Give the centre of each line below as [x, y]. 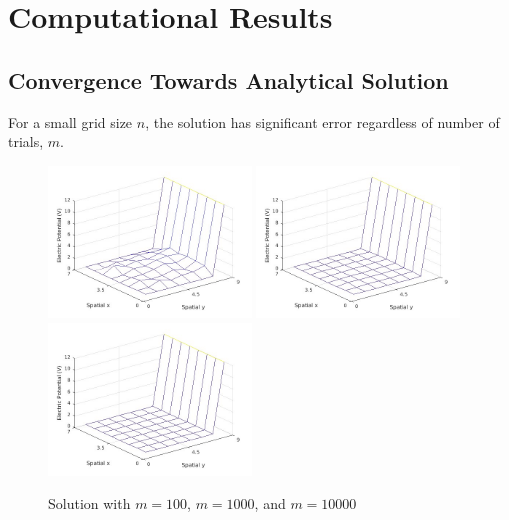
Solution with [89, 503]
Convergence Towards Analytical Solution [228, 79]
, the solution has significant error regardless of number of [322, 121]
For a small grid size [70, 121]
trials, [26, 141]
